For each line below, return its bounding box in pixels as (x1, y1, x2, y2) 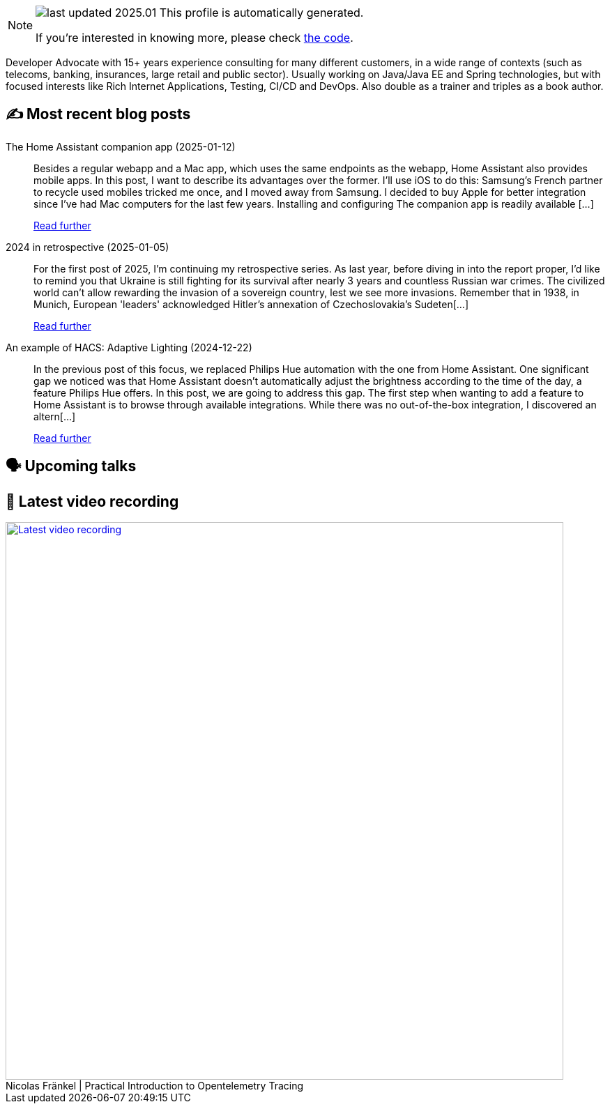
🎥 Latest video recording (6, 492, 179, 510)
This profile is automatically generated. (159, 6, 364, 20)
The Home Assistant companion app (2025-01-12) (6, 140, 236, 153)
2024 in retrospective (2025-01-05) (6, 240, 169, 253)
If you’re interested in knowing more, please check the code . (36, 31, 353, 45)
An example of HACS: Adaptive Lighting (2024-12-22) (6, 341, 252, 353)
